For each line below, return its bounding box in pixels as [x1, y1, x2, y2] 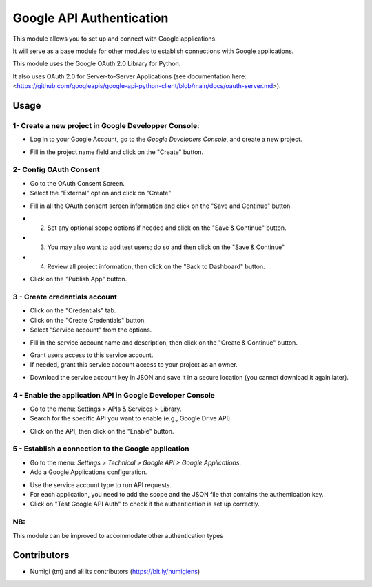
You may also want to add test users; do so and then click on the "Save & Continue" [47, 243, 285, 251]
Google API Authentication [12, 10, 169, 25]
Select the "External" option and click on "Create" [30, 189, 172, 198]
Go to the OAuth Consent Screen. [30, 179, 125, 187]
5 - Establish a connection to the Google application [12, 444, 189, 453]
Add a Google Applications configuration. [30, 468, 147, 476]
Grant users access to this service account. [30, 351, 154, 359]
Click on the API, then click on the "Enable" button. [30, 427, 174, 435]
